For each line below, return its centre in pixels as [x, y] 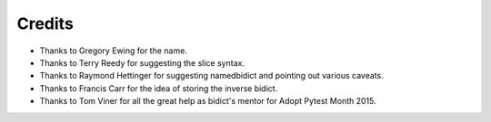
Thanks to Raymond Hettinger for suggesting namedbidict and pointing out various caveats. [211, 76]
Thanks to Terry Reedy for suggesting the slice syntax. [142, 62]
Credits [45, 23]
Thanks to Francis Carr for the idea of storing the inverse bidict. [159, 88]
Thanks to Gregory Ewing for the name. [114, 51]
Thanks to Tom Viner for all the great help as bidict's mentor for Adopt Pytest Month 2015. [208, 101]
